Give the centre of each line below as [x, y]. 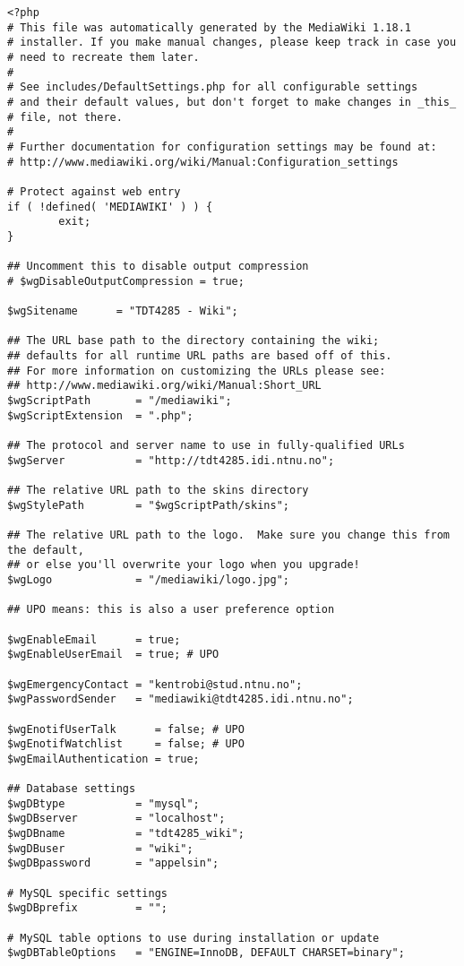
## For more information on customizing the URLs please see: [197, 371]
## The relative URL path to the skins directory [158, 490]
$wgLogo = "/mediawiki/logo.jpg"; [148, 579]
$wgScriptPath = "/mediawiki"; [120, 401]
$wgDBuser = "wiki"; [100, 848]
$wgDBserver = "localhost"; [116, 819]
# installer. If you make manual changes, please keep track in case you [232, 43]
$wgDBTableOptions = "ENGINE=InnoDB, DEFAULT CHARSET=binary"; [206, 953]
